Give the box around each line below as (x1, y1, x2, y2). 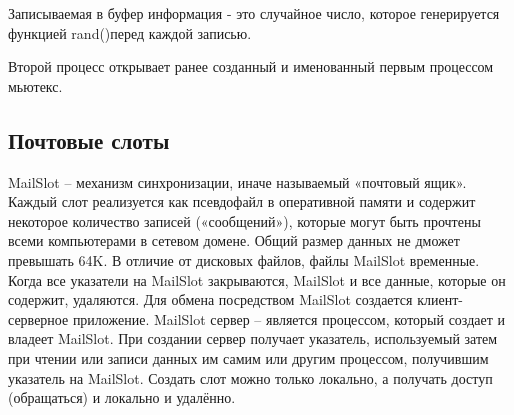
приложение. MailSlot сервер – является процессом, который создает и (72, 308, 505, 329)
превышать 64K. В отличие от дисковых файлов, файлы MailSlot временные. (8, 249, 480, 270)
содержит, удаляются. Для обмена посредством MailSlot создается (8, 289, 413, 310)
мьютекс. (8, 75, 63, 96)
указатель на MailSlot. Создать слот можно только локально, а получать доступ (8, 367, 493, 388)
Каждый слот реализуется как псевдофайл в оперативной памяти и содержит (8, 191, 476, 212)
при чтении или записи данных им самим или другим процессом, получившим (8, 347, 489, 368)
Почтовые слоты (8, 124, 170, 155)
